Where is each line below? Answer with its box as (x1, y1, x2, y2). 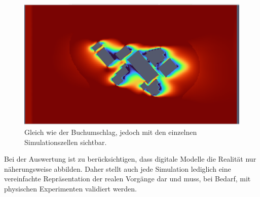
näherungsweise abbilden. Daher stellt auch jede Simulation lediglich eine (4, 163, 231, 174)
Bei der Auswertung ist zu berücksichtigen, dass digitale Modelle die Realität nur (4, 154, 256, 164)
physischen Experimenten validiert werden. (4, 183, 137, 193)
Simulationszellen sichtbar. (24, 136, 107, 147)
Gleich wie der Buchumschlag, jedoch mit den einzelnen (24, 126, 197, 137)
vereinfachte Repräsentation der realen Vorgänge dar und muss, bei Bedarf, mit (4, 173, 251, 184)
